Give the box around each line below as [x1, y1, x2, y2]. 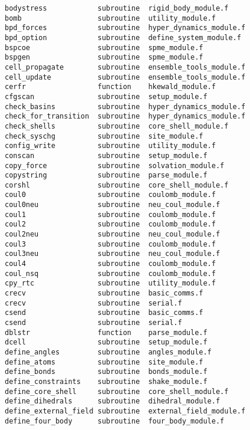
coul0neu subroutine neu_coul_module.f [5, 201, 221, 209]
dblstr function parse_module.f [5, 328, 208, 337]
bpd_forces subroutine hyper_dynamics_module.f [5, 24, 246, 32]
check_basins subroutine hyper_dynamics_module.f [5, 102, 246, 111]
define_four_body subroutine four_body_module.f [5, 416, 225, 425]
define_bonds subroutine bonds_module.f [5, 367, 208, 376]
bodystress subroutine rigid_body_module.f [5, 4, 229, 12]
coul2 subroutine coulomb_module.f [5, 220, 216, 229]
